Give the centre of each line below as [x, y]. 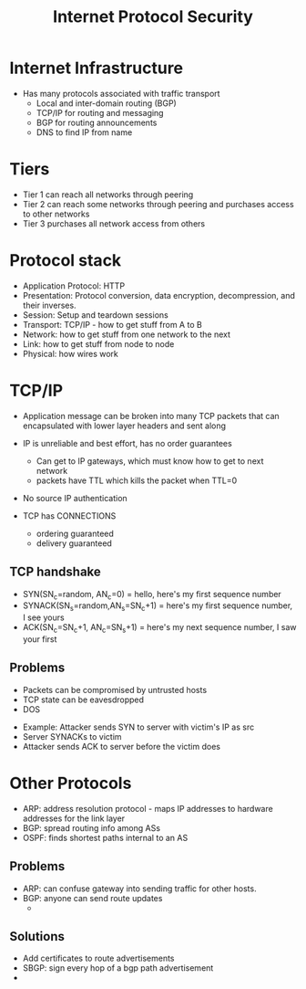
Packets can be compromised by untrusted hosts [115, 689]
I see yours [44, 617]
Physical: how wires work [70, 353]
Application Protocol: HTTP [74, 286]
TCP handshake [56, 572]
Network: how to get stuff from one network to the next [126, 334]
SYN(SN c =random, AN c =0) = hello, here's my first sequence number [152, 595]
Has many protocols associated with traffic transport [121, 93]
